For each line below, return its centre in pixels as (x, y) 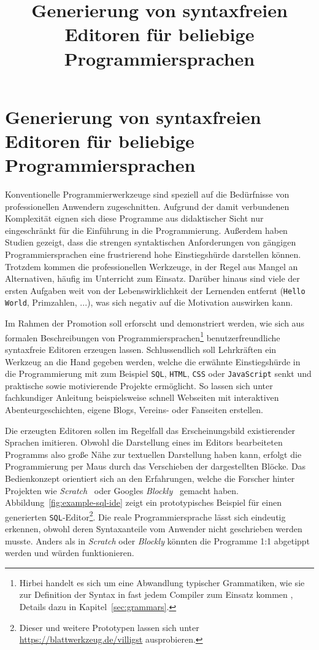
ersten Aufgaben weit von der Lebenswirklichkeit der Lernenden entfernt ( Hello (155, 290)
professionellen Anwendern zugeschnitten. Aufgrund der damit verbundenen (147, 206)
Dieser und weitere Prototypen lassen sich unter (109, 627)
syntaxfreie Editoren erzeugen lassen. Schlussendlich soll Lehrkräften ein (141, 349)
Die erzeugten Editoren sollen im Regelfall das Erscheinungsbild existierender (150, 430)
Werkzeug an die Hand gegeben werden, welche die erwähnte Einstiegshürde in (153, 361)
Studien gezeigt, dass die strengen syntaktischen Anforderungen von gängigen (151, 242)
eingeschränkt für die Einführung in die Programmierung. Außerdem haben (146, 230)
